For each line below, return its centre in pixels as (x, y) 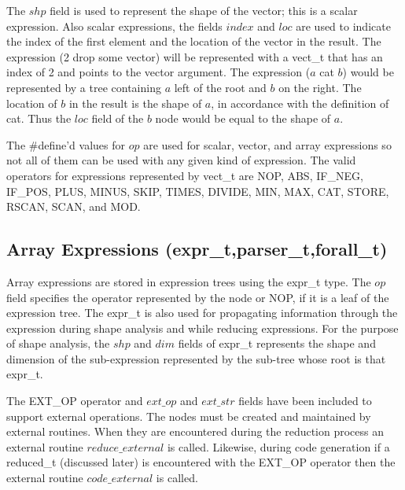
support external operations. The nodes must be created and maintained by (189, 416)
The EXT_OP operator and (75, 401)
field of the (118, 118)
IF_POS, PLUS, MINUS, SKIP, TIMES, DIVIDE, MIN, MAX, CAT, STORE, (198, 191)
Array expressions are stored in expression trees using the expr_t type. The (189, 281)
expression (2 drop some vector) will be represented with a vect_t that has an (195, 56)
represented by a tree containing (84, 87)
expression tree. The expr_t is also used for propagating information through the (202, 313)
